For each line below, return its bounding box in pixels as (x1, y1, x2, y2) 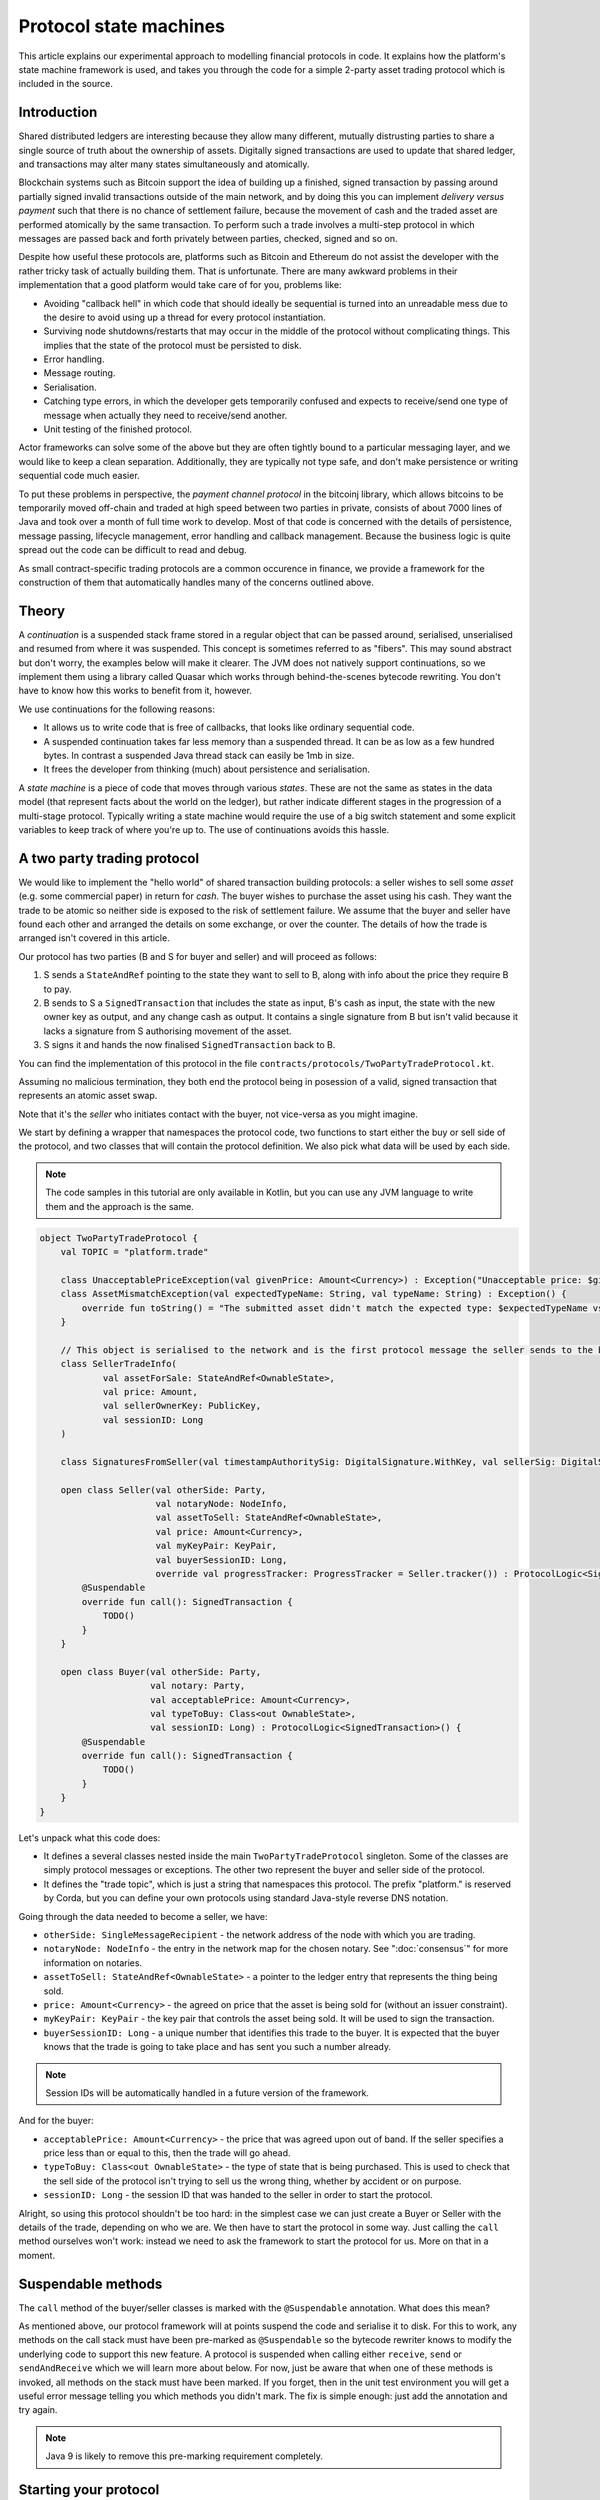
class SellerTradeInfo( (60, 1358, 177, 1370)
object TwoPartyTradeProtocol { (39, 1232, 199, 1244)
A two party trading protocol (18, 850, 200, 867)
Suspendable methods (18, 2275, 163, 2292)
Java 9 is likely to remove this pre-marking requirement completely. (45, 2450, 324, 2462)
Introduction (18, 104, 98, 121)
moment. (18, 2249, 55, 2261)
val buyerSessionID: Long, (155, 1554, 288, 1565)
